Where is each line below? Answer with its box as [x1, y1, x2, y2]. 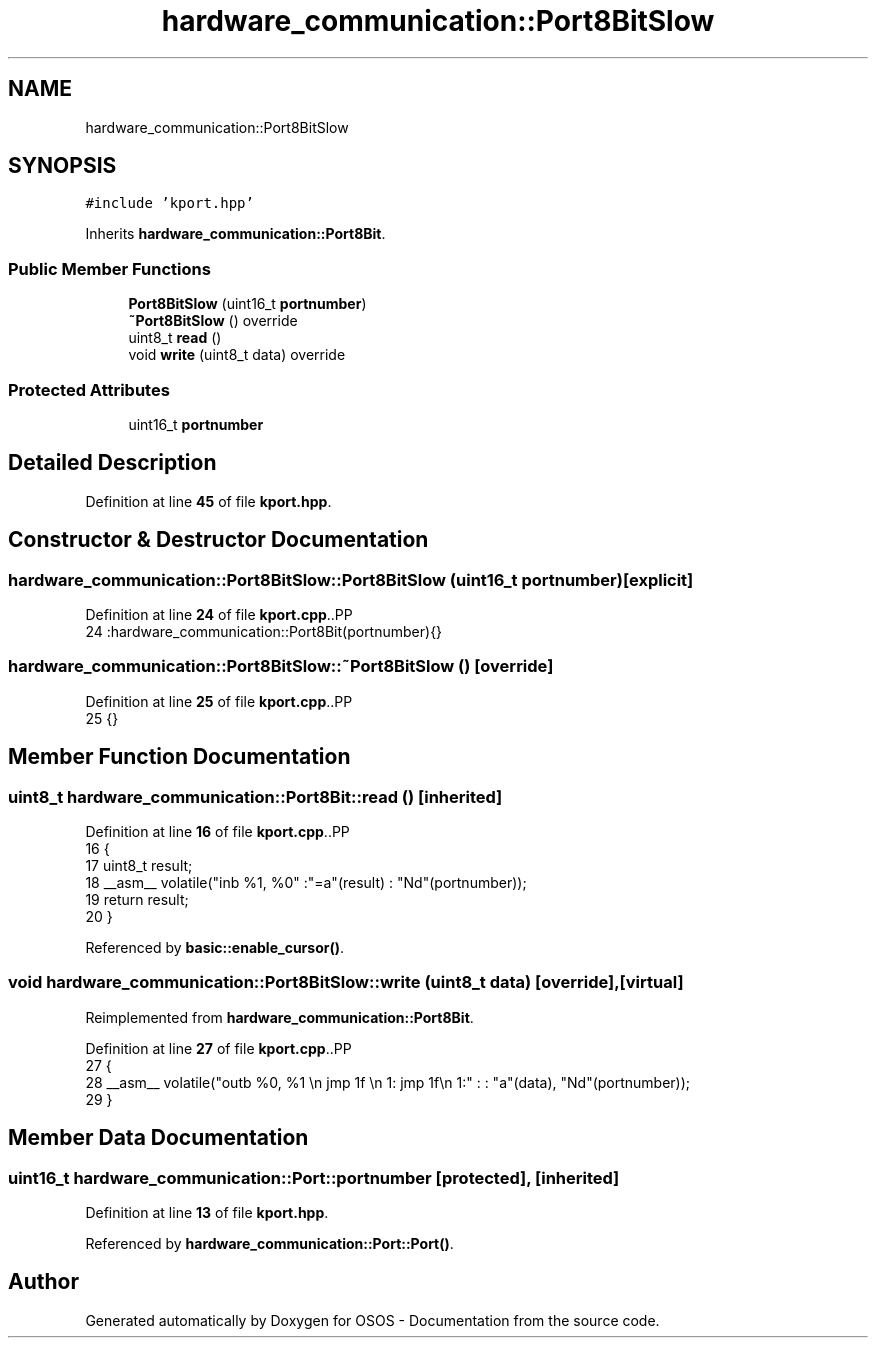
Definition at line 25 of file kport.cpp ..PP [85, 692, 353, 710]
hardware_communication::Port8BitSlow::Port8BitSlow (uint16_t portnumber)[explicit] [8, 569, 694, 590]
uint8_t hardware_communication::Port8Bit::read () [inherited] [8, 786, 503, 807]
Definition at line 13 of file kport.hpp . [85, 1203, 329, 1221]
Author [8, 1269, 79, 1295]
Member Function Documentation [8, 744, 351, 770]
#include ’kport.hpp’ [85, 195, 254, 212]
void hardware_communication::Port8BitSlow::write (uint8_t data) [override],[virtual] [8, 972, 684, 993]
